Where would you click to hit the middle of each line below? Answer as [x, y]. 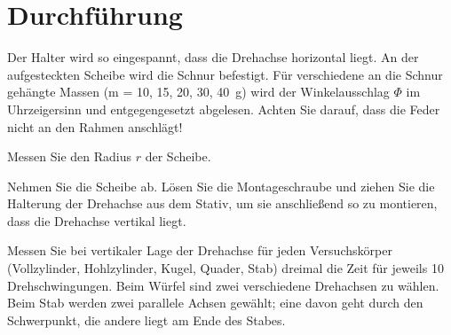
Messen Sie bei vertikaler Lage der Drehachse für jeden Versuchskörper [200, 250]
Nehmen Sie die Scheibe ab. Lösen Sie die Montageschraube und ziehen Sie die [221, 186]
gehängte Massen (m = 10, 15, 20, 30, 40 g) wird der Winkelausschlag [198, 92]
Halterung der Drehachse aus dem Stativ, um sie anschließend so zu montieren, [222, 203]
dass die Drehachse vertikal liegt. [97, 220]
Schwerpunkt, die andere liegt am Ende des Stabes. [146, 319]
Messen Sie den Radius [70, 156]
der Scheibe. [178, 156]
